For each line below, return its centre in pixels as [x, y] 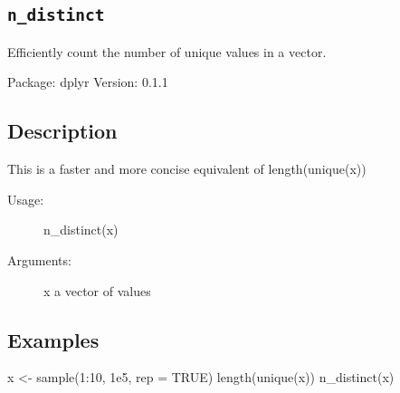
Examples [53, 339]
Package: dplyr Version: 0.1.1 [88, 82]
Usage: [26, 199]
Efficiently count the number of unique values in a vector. [167, 51]
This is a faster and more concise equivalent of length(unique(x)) [187, 169]
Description [62, 131]
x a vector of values [97, 290]
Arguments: [39, 259]
